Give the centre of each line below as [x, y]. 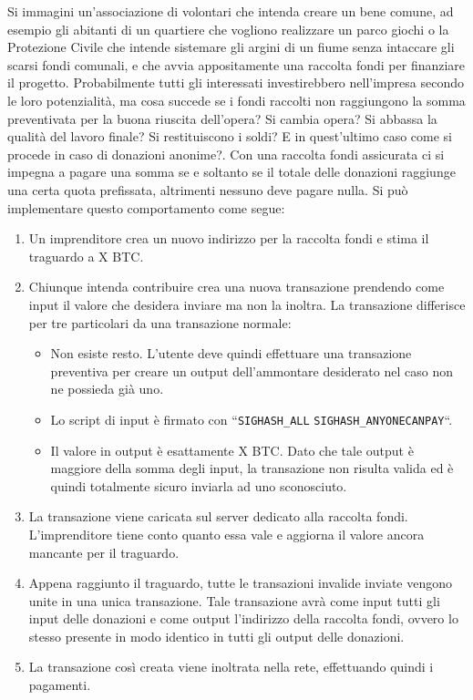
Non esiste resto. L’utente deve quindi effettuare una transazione [231, 353]
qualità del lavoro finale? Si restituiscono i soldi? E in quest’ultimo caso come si [230, 136]
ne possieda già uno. [107, 389]
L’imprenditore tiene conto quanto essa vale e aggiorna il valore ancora [226, 534]
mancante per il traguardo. [104, 552]
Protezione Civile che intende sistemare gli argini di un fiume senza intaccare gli [231, 47]
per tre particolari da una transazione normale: [160, 322]
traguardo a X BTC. [86, 256]
